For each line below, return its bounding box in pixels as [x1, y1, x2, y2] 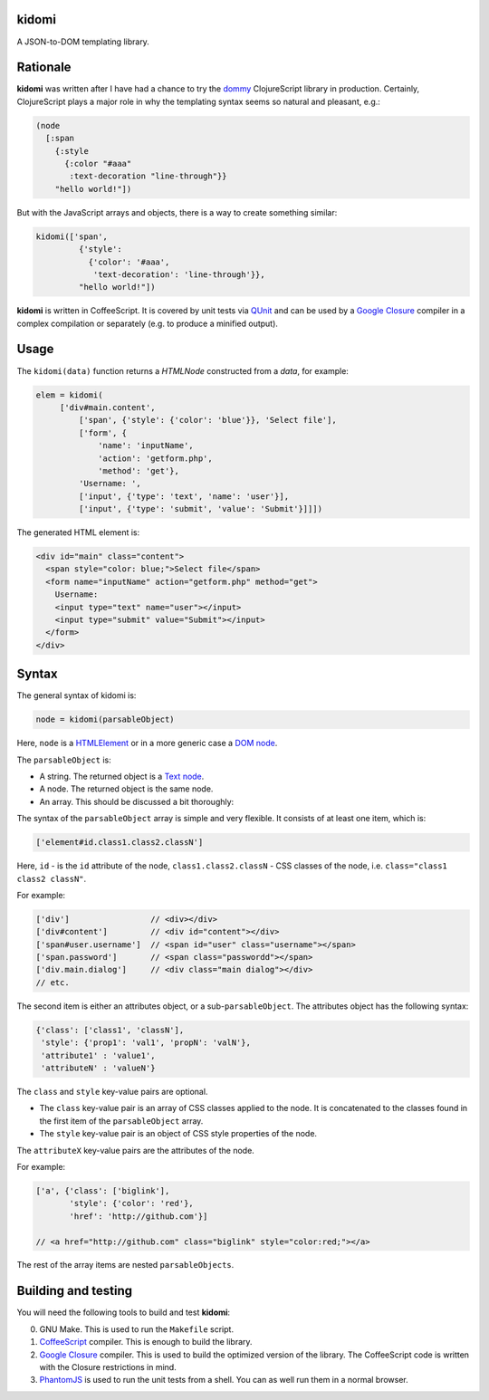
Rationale [16, 60, 72, 75]
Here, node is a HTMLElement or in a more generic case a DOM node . [16, 738, 278, 749]
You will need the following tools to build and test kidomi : [16, 1307, 231, 1318]
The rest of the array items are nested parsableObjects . [16, 1260, 235, 1271]
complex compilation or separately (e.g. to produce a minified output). [16, 318, 278, 329]
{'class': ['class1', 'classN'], [35, 1024, 185, 1035]
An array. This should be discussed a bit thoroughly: [39, 796, 235, 807]
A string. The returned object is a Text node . [39, 771, 205, 782]
